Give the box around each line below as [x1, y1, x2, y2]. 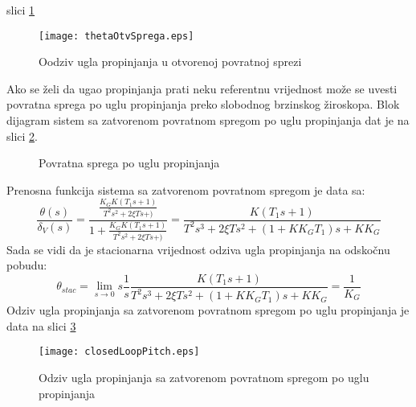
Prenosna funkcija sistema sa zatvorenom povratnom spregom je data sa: [6, 181, 365, 198]
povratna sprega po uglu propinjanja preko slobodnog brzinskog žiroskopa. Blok [6, 96, 400, 113]
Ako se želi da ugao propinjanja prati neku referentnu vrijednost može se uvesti [6, 80, 398, 97]
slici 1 [6, 2, 35, 18]
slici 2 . [6, 127, 38, 144]
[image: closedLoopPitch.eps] [39, 346, 200, 358]
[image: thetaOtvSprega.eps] [39, 30, 194, 42]
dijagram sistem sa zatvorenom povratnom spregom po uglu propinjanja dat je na [6, 112, 410, 129]
